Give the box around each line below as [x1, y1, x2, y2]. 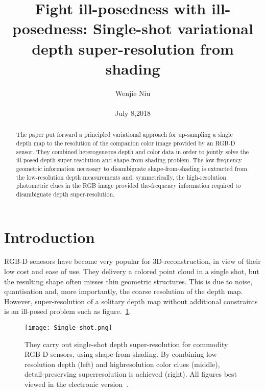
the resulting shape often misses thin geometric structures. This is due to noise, [4, 276, 253, 286]
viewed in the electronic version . [25, 379, 129, 389]
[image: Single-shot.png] [25, 324, 112, 332]
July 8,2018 [115, 107, 151, 118]
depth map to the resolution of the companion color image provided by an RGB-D [16, 138, 235, 147]
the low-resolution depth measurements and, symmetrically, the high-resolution [16, 173, 226, 181]
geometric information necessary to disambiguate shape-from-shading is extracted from [16, 164, 247, 173]
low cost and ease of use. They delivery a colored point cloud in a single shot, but [4, 266, 259, 277]
